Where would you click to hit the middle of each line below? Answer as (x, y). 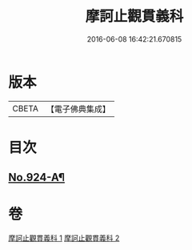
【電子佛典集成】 (78, 109)
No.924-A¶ (37, 177)
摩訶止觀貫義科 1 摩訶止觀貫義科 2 (64, 238)
